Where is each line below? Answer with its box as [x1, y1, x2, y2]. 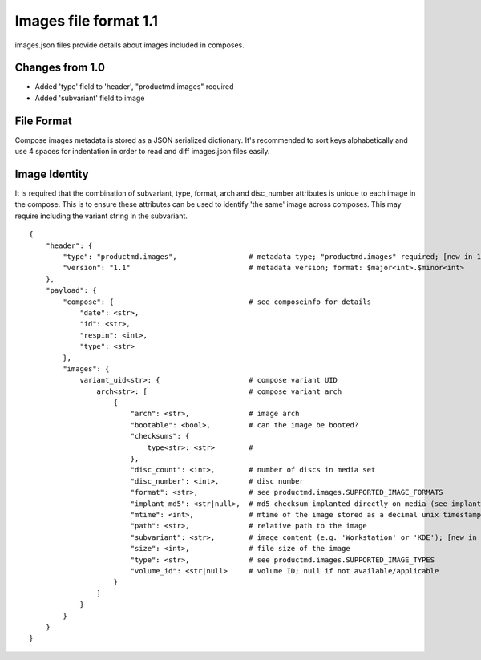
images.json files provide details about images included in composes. [14, 40, 245, 50]
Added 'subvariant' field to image [34, 93, 145, 103]
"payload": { [45, 285, 97, 295]
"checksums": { [130, 431, 190, 441]
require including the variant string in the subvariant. [14, 211, 188, 221]
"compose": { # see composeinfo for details [63, 297, 372, 306]
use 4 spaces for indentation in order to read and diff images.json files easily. [14, 147, 270, 156]
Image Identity [14, 167, 89, 180]
